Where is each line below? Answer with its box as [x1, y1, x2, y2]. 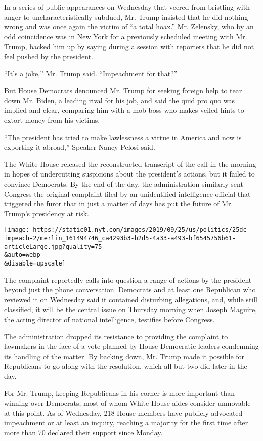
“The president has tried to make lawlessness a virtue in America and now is [4, 131, 242, 142]
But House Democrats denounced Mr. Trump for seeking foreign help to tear [4, 85, 242, 96]
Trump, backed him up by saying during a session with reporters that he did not [4, 41, 254, 52]
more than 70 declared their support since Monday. [4, 427, 163, 437]
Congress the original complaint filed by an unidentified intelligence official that [4, 188, 251, 199]
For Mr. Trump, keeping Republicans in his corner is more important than [4, 387, 235, 398]
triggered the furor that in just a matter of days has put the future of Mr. [4, 198, 233, 209]
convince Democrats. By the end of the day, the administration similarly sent [4, 178, 243, 189]
